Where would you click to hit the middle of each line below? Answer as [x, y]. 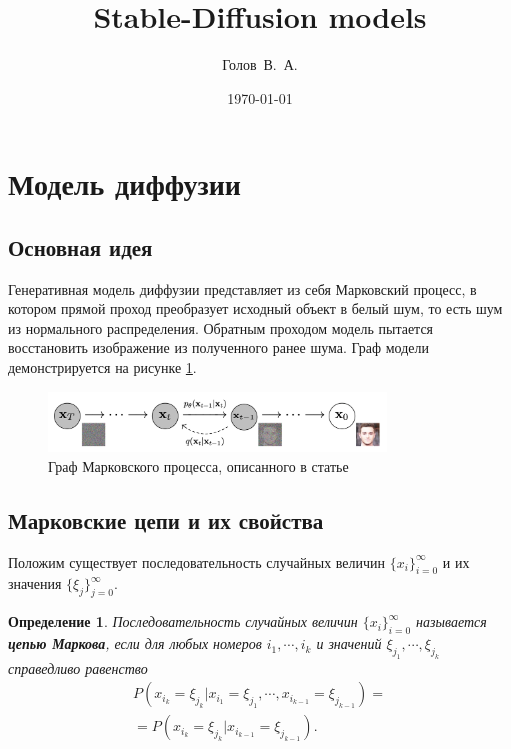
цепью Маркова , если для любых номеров [135, 643]
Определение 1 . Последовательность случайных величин [183, 621]
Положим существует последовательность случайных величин [197, 561]
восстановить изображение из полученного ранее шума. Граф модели [219, 347]
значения [35, 583]
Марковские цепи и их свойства [166, 519]
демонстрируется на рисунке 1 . [102, 367]
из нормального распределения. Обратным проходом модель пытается [221, 327]
